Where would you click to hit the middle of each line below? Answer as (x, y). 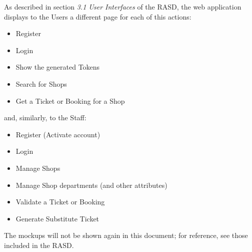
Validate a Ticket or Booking (60, 202)
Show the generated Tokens (58, 67)
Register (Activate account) (58, 134)
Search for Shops (41, 83)
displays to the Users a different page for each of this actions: (98, 16)
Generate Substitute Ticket (57, 218)
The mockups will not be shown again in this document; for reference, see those (126, 235)
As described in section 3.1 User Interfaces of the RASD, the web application (123, 7)
